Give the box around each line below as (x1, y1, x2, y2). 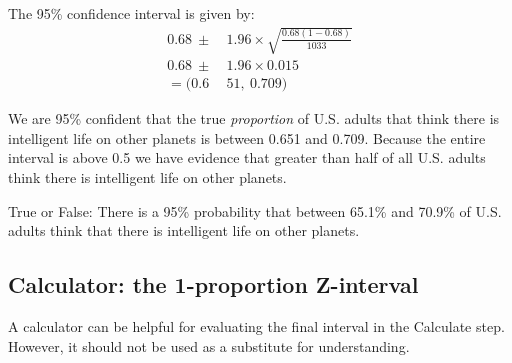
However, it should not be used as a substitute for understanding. (8, 335, 410, 356)
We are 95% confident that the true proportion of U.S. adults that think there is (8, 108, 500, 129)
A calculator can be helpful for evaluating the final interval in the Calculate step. (8, 316, 505, 336)
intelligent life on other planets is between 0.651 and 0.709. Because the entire (8, 127, 486, 148)
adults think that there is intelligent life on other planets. (8, 220, 360, 241)
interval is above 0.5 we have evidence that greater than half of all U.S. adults (8, 147, 486, 168)
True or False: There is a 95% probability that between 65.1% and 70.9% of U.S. (8, 200, 502, 221)
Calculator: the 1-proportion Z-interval (8, 269, 419, 300)
